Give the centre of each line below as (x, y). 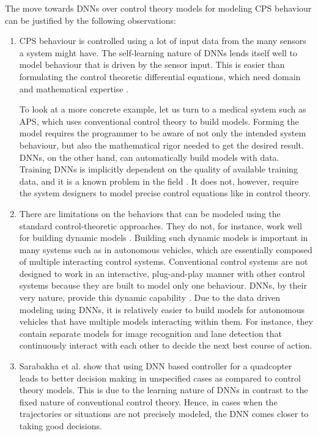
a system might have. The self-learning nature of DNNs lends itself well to (158, 52)
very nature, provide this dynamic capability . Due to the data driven (150, 297)
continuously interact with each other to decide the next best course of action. (166, 345)
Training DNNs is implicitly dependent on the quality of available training (158, 169)
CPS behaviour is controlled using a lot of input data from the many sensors (163, 41)
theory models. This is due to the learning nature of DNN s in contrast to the (164, 390)
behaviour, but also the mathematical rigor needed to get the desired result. (161, 145)
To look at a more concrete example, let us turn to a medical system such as (163, 109)
